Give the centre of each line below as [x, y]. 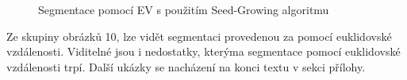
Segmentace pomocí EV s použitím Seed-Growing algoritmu [184, 9]
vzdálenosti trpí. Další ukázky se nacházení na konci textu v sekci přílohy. [186, 66]
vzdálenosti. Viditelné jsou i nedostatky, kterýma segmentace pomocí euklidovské [203, 51]
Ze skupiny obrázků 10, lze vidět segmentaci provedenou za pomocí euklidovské [199, 36]
